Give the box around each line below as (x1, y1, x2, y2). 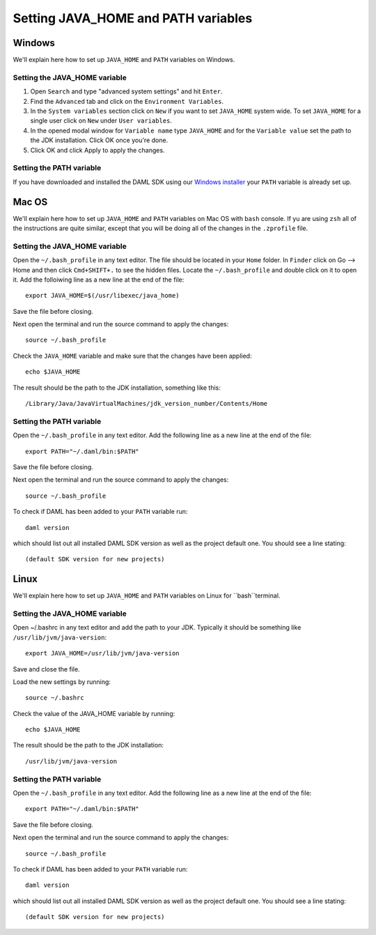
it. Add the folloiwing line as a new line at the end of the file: (13, 275, 185, 284)
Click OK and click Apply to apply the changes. (30, 146, 165, 154)
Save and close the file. (13, 664, 80, 673)
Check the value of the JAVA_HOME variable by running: (13, 709, 175, 717)
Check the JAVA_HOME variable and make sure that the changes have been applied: (13, 351, 252, 360)
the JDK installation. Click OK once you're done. (30, 136, 169, 144)
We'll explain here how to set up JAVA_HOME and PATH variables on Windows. (13, 56, 235, 64)
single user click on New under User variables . (30, 116, 172, 125)
